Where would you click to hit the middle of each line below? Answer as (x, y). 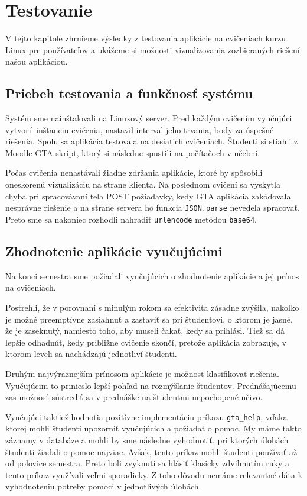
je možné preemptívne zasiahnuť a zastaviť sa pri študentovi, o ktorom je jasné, (149, 319)
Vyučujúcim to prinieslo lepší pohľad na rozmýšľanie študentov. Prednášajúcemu (151, 385)
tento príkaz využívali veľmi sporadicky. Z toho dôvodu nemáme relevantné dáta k (154, 474)
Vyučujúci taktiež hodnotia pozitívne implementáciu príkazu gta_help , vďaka (146, 416)
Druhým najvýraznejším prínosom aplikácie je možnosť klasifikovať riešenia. (142, 373)
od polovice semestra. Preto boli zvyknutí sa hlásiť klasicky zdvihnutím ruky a (147, 463)
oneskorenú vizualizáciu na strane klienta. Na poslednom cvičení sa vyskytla (143, 184)
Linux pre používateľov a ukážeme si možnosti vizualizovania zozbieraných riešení (153, 49)
